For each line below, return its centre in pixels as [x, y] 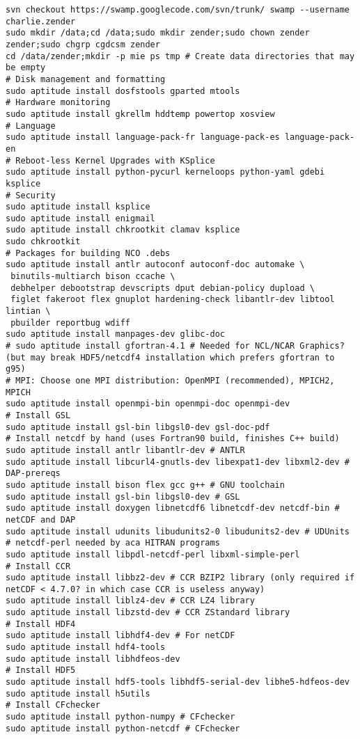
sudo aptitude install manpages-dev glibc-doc [115, 334]
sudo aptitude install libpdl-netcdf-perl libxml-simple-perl [153, 554]
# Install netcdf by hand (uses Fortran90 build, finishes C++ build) [173, 439]
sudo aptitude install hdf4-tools [86, 647]
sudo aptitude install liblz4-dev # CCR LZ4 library [130, 601]
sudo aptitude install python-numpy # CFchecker [120, 717]
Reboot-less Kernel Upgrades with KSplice [115, 160]
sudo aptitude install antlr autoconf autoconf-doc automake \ [155, 265]
